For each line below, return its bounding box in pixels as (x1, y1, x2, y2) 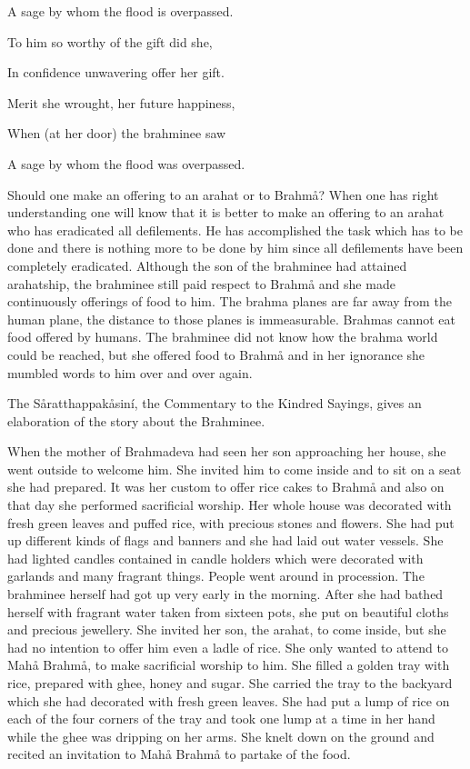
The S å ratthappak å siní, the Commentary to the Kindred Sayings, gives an (7, 394, 422, 413)
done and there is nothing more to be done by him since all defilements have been (7, 238, 464, 257)
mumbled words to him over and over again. (7, 363, 253, 382)
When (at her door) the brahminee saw (7, 124, 226, 143)
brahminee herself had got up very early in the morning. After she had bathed (7, 584, 444, 604)
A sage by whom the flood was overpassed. (7, 154, 245, 173)
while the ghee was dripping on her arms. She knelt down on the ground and (7, 726, 435, 745)
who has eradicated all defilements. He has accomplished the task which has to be (7, 220, 463, 239)
